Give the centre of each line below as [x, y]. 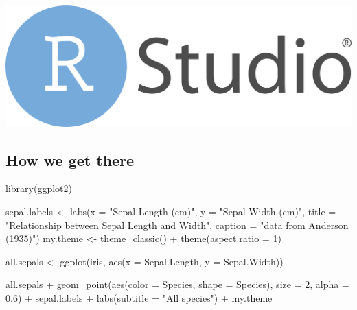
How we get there [70, 159]
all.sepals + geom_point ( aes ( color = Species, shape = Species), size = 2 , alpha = [177, 284]
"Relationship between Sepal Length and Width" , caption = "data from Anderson [177, 225]
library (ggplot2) [39, 188]
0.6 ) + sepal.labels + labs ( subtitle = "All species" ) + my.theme [139, 298]
